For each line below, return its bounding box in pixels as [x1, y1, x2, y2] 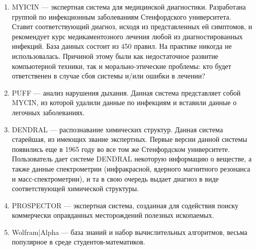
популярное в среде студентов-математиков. [12, 236, 145, 247]
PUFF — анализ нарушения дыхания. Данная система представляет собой [12, 87, 241, 98]
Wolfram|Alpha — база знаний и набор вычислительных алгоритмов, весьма [12, 226, 247, 237]
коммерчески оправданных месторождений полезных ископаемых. [12, 210, 214, 220]
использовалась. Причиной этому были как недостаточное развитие [12, 50, 218, 61]
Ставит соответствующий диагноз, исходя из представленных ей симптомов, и [12, 21, 252, 32]
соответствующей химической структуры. [12, 183, 139, 194]
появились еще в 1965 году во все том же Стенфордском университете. [12, 143, 230, 154]
